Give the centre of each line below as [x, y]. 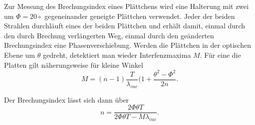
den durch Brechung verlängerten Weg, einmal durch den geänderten [109, 35]
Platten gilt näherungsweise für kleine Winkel [74, 64]
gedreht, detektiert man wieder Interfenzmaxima [117, 55]
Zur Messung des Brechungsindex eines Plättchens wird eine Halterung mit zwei [127, 6]
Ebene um [20, 55]
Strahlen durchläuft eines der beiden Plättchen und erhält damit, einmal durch [125, 26]
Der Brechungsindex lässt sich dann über [67, 99]
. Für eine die [220, 55]
